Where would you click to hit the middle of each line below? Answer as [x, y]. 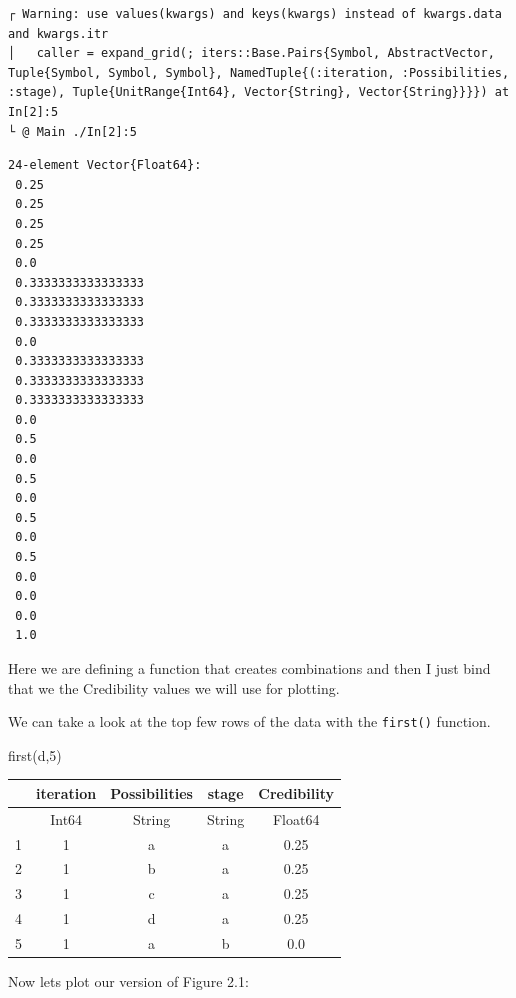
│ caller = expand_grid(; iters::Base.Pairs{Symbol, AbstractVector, [251, 53]
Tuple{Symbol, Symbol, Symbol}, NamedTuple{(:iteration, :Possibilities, [259, 72]
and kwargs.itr [58, 33]
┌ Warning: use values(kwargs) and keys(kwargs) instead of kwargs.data [255, 14]
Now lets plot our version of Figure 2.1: [128, 981]
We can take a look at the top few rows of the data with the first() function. [249, 721]
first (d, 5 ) [35, 754]
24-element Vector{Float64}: [105, 165]
